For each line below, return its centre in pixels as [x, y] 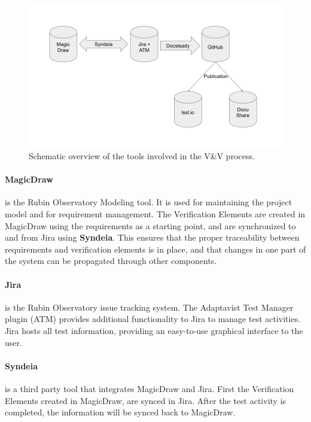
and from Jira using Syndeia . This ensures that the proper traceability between [152, 237]
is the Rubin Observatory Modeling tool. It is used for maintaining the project [149, 202]
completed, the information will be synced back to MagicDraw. [120, 412]
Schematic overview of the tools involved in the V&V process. [142, 156]
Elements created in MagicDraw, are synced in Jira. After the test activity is [146, 400]
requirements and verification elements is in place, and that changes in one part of [155, 249]
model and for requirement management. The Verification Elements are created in [155, 214]
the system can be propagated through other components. [111, 261]
